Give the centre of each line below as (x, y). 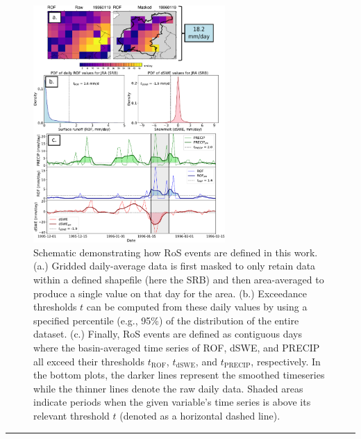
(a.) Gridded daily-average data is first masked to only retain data (175, 266)
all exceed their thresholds (89, 361)
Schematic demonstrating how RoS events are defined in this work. (176, 252)
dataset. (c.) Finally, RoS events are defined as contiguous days (168, 334)
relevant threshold (72, 415)
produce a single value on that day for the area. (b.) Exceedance (170, 293)
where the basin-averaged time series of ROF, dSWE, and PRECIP (177, 347)
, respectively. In (286, 361)
